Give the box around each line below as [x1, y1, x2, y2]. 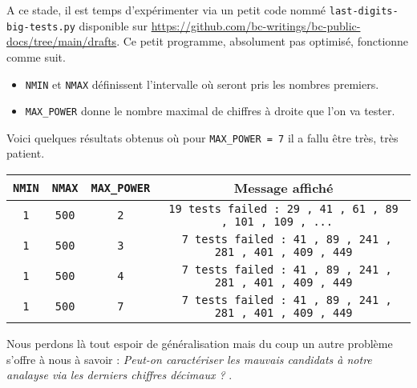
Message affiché [233, 178, 334, 198]
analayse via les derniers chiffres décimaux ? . [6, 366, 233, 383]
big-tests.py [6, 21, 75, 33]
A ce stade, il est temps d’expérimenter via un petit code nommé [6, 2, 326, 18]
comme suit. [6, 48, 66, 65]
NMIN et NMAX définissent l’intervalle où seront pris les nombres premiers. [25, 75, 379, 92]
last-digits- [329, 6, 399, 17]
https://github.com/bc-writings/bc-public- [151, 17, 361, 34]
